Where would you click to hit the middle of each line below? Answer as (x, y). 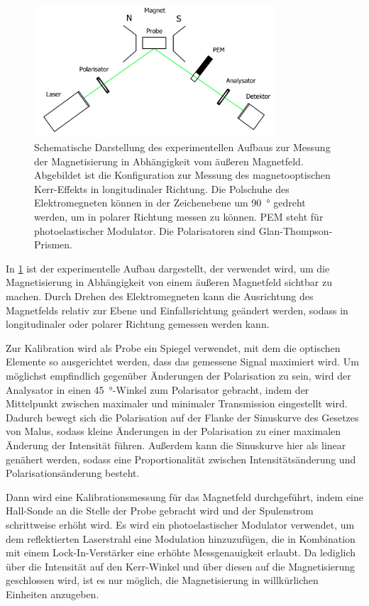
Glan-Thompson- (296, 230)
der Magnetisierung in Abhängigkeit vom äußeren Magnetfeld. (169, 161)
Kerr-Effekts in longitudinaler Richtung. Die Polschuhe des (162, 188)
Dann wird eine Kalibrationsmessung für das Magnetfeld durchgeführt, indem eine (184, 496)
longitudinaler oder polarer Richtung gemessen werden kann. (138, 324)
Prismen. (53, 244)
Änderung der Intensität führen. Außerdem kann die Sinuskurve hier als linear (176, 445)
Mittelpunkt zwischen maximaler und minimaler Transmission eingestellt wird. (177, 403)
